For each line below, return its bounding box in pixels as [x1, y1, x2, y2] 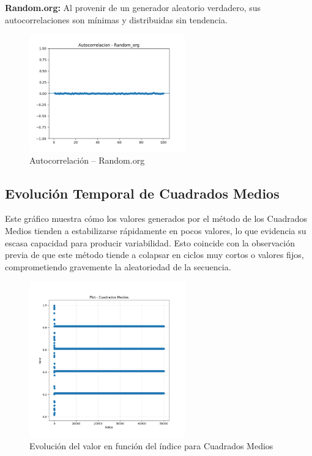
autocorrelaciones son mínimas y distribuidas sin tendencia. [5, 13, 228, 26]
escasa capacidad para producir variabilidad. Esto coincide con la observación [5, 236, 295, 249]
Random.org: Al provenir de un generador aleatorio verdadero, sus [5, 1, 261, 13]
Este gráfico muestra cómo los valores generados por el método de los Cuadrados [5, 212, 308, 225]
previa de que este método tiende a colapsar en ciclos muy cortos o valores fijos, [5, 248, 304, 261]
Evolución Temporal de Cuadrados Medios [5, 183, 280, 202]
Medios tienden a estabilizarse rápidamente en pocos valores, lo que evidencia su [5, 224, 306, 237]
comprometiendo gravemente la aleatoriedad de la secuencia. [5, 260, 231, 273]
